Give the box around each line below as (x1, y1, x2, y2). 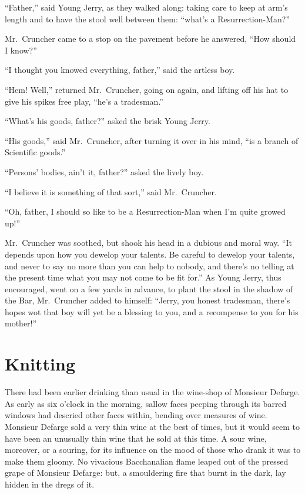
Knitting (5, 352, 76, 376)
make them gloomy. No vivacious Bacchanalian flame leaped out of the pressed (5, 455, 289, 467)
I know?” (5, 44, 37, 56)
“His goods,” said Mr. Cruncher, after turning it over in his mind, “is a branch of (5, 134, 299, 146)
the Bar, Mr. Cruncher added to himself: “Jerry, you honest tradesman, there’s (5, 294, 290, 306)
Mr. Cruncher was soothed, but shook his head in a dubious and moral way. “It (5, 236, 293, 249)
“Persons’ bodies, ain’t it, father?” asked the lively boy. (5, 165, 204, 178)
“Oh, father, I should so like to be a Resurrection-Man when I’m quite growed (5, 205, 286, 218)
